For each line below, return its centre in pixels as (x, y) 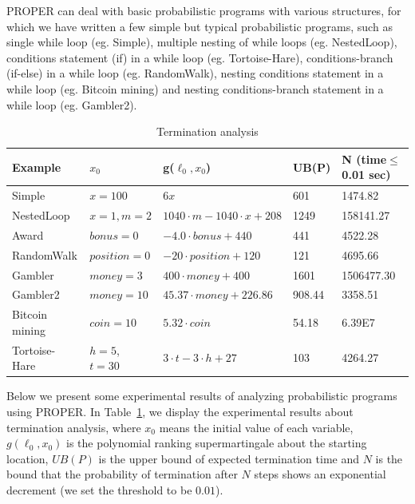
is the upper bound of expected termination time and (229, 458)
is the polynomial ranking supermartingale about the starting (217, 443)
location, (28, 458)
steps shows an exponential (320, 474)
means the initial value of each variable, (256, 427)
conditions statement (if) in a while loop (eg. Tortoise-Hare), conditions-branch (200, 57)
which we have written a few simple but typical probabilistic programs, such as (200, 26)
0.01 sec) (366, 175)
